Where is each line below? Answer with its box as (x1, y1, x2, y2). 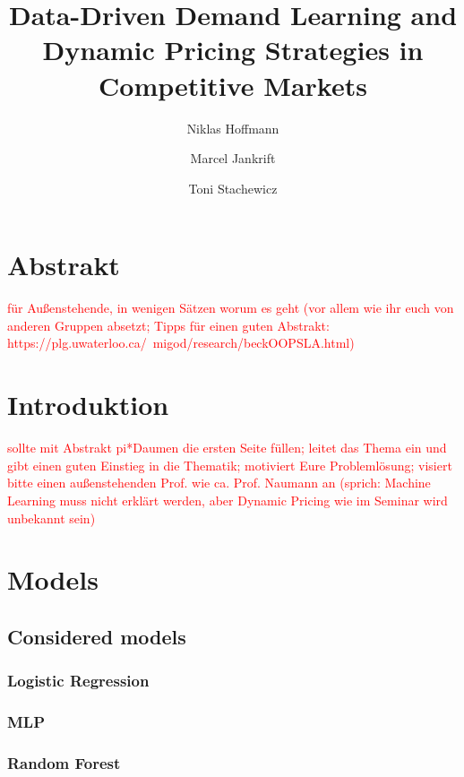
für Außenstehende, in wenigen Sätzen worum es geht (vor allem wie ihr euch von (7, 298, 454, 317)
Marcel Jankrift (190, 149, 276, 168)
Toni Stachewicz (188, 178, 278, 197)
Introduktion (7, 386, 169, 423)
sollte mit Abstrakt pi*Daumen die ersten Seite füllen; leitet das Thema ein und (7, 438, 447, 457)
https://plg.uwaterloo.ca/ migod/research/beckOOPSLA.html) (7, 333, 355, 352)
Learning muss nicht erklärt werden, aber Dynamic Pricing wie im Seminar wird (7, 490, 448, 509)
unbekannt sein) (7, 508, 96, 527)
